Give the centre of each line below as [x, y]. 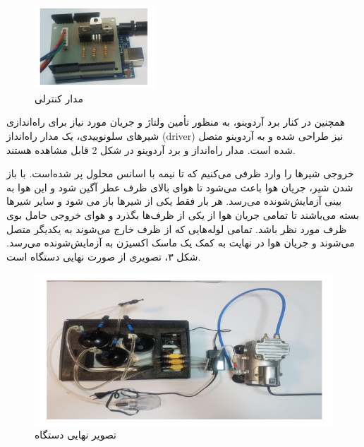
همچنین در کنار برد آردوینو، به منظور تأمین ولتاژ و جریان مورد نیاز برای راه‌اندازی [176, 122]
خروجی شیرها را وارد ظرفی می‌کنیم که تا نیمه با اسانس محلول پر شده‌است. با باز [180, 173]
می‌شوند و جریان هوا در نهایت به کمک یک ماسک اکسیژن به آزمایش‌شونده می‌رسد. [181, 243]
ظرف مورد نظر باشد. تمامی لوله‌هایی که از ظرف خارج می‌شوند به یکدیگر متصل [177, 228]
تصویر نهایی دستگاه [75, 435]
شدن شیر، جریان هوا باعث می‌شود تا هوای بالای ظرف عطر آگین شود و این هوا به [180, 187]
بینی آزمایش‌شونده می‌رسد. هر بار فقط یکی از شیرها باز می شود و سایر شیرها [174, 201]
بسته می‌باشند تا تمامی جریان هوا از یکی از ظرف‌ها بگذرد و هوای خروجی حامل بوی [183, 215]
